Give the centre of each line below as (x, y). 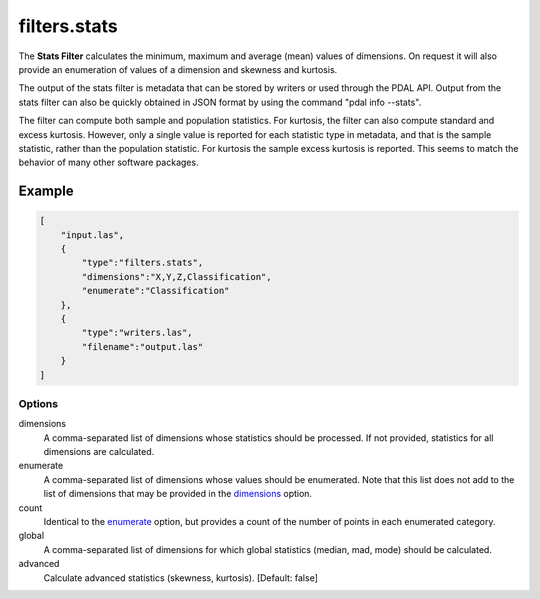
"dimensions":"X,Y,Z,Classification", (176, 276)
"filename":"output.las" (142, 346)
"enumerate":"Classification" (155, 291)
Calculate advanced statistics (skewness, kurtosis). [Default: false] (181, 577)
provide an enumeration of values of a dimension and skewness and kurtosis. (178, 69)
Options (38, 403)
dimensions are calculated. (99, 452)
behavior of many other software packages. (108, 162)
